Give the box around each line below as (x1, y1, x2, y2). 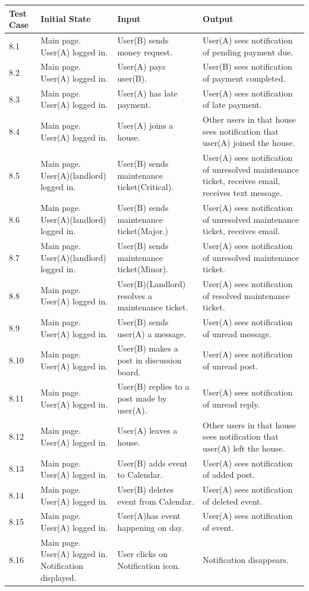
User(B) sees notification (203, 60, 292, 73)
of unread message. (203, 327, 272, 340)
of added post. (203, 468, 255, 481)
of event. (203, 521, 234, 533)
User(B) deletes (117, 483, 174, 495)
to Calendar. (117, 468, 163, 481)
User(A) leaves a (117, 424, 178, 437)
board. (117, 365, 141, 378)
